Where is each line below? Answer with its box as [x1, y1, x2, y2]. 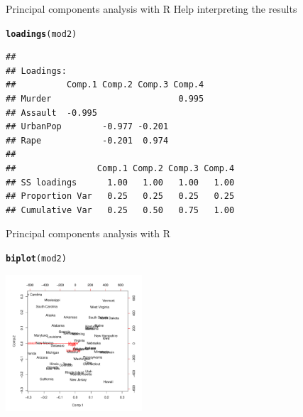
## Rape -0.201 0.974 [6, 135, 169, 146]
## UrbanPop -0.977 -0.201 [6, 121, 169, 132]
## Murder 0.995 [6, 94, 204, 104]
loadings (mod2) [6, 28, 77, 39]
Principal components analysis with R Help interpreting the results [6, 1, 297, 16]
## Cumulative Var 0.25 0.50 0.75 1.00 [6, 205, 235, 215]
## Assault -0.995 [6, 107, 97, 118]
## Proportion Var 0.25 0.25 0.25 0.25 [6, 191, 235, 202]
